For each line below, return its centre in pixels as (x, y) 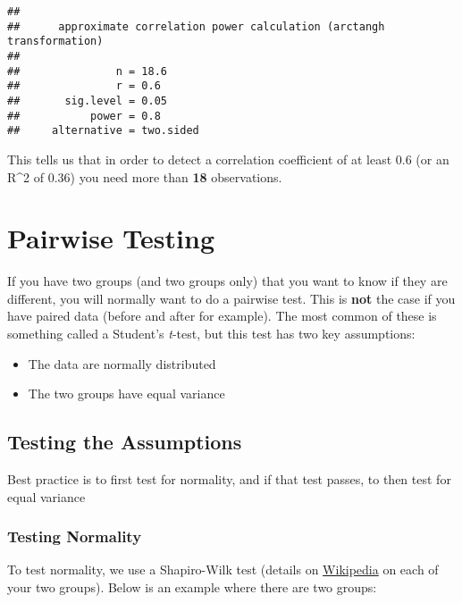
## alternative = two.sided (103, 131)
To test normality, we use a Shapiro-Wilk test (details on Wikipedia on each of (223, 569)
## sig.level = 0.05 (87, 100)
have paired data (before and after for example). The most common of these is (222, 316)
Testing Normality (75, 536)
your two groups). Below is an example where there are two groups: (192, 586)
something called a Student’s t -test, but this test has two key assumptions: (211, 333)
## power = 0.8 (84, 116)
